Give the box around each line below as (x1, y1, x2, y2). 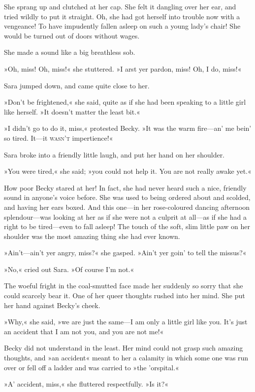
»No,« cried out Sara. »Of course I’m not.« (4, 264, 134, 274)
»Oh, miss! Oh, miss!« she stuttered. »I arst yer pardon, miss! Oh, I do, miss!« (4, 63, 242, 74)
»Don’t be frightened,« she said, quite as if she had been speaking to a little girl (4, 97, 246, 107)
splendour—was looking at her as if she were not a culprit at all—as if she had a (4, 211, 247, 222)
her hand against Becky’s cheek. (4, 300, 100, 310)
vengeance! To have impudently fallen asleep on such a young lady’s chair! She (4, 21, 241, 31)
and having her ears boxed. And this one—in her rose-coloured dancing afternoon (4, 201, 250, 212)
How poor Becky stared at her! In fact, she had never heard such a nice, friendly (4, 182, 247, 193)
